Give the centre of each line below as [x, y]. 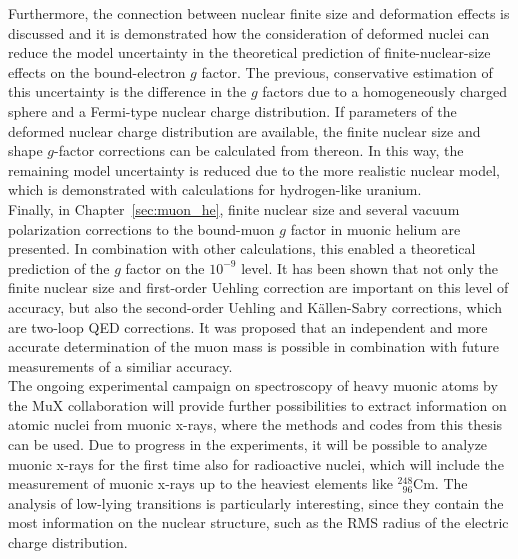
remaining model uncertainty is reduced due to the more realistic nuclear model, [254, 169]
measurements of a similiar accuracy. [120, 365]
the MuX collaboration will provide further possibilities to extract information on [257, 404]
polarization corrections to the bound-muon [141, 228]
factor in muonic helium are [375, 228]
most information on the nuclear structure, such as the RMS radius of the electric [258, 522]
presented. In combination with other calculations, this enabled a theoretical [242, 248]
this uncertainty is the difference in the [127, 91]
